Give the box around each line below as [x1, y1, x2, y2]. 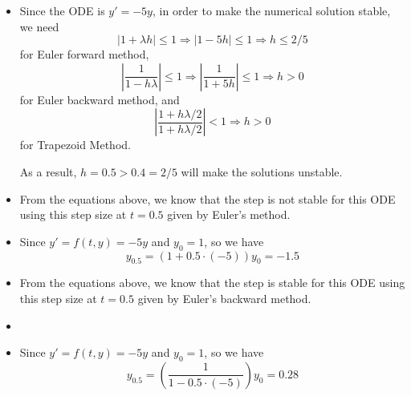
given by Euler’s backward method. [137, 289, 311, 306]
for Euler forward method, [19, 46, 149, 63]
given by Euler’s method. [167, 206, 291, 223]
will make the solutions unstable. [181, 163, 343, 180]
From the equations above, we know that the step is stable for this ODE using [19, 274, 405, 291]
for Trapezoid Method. [19, 136, 131, 153]
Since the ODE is [19, 2, 105, 18]
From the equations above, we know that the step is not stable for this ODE [19, 190, 396, 207]
